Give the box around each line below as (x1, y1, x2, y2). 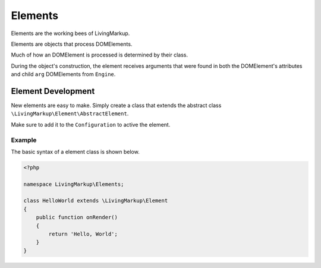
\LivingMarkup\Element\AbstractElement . (11, 110, 129, 117)
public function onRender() (36, 214, 118, 221)
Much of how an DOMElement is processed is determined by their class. (11, 51, 188, 59)
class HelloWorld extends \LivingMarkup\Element (23, 197, 168, 204)
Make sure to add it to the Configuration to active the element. (11, 121, 171, 128)
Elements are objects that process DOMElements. (11, 40, 133, 48)
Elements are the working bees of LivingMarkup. (11, 30, 130, 37)
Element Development (11, 86, 95, 96)
